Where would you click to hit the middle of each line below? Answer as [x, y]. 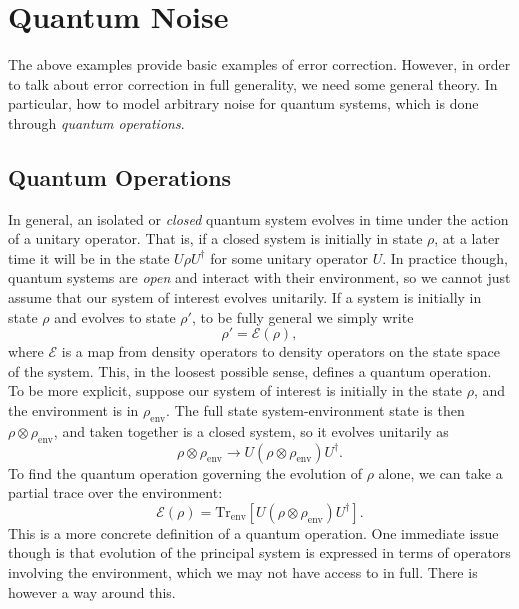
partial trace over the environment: [115, 492]
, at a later [467, 238]
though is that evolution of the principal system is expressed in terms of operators [259, 552]
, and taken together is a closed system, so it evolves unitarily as [251, 430]
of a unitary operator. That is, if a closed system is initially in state [215, 238]
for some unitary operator [289, 257]
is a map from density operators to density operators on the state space [280, 351]
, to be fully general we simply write [302, 316]
